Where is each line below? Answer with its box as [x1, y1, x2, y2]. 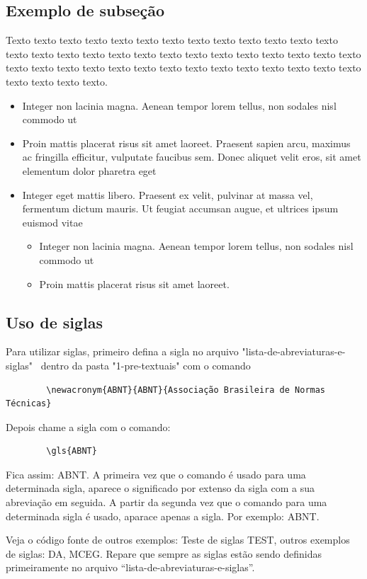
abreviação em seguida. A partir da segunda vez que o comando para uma [6, 495, 327, 510]
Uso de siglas [6, 311, 103, 333]
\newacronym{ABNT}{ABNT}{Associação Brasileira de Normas [46, 384, 326, 395]
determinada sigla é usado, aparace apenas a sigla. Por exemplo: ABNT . [6, 508, 320, 523]
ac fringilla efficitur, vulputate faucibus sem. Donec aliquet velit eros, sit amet [22, 149, 361, 164]
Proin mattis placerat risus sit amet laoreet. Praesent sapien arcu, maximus [22, 135, 351, 150]
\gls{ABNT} [46, 446, 97, 457]
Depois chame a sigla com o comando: [6, 419, 171, 434]
